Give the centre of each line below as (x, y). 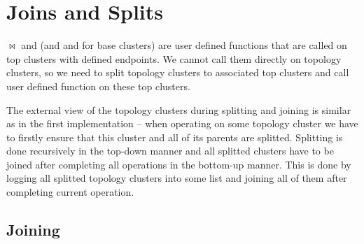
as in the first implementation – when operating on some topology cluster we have (182, 123)
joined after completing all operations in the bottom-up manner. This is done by (179, 164)
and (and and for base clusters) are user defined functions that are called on (184, 45)
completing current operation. (70, 192)
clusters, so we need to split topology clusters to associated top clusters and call (178, 72)
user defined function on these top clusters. (98, 86)
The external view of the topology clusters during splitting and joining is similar (179, 109)
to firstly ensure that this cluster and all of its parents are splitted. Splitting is (175, 137)
